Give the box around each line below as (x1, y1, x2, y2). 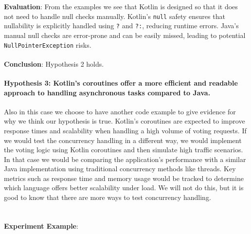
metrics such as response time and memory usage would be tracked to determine (4, 173, 244, 183)
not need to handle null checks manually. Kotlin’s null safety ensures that (4, 11, 225, 21)
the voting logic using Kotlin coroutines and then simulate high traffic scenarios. (4, 144, 243, 155)
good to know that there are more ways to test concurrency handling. (4, 192, 211, 202)
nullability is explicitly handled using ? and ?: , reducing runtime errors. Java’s (4, 20, 239, 31)
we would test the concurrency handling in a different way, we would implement (4, 135, 242, 145)
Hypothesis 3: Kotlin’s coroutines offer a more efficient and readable (4, 77, 238, 88)
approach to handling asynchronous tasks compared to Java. (4, 87, 211, 97)
